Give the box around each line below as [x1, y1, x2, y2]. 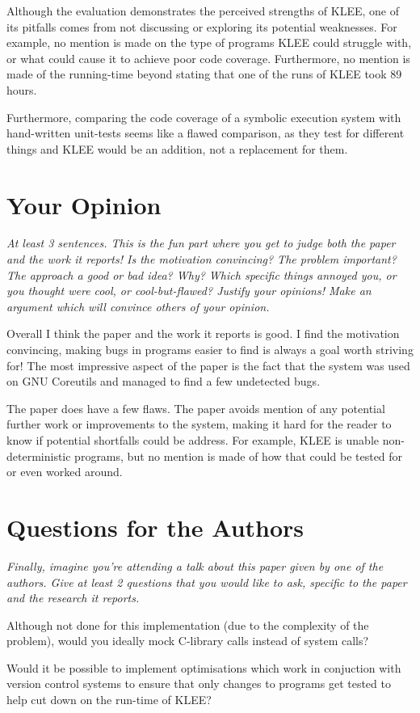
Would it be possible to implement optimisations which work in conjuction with [6, 659, 401, 676]
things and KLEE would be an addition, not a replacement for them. [6, 140, 348, 157]
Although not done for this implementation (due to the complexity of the [6, 616, 369, 633]
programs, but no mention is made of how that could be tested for [74, 447, 403, 464]
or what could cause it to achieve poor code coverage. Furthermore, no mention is [6, 49, 410, 66]
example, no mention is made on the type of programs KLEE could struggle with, [6, 34, 412, 51]
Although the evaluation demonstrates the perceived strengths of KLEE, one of [6, 2, 399, 19]
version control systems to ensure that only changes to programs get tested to [6, 675, 391, 692]
